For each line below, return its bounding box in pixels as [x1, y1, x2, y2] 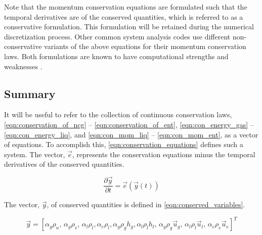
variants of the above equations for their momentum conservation [44, 41, 246, 52]
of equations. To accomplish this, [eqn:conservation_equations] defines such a [4, 139, 243, 150]
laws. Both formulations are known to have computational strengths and [4, 51, 229, 61]
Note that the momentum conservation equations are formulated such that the [4, 2, 247, 12]
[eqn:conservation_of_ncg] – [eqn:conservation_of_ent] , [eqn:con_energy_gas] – [4, 119, 254, 129]
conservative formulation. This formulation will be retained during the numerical [4, 21, 254, 32]
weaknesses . [4, 61, 42, 71]
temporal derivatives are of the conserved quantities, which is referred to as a [4, 11, 243, 22]
